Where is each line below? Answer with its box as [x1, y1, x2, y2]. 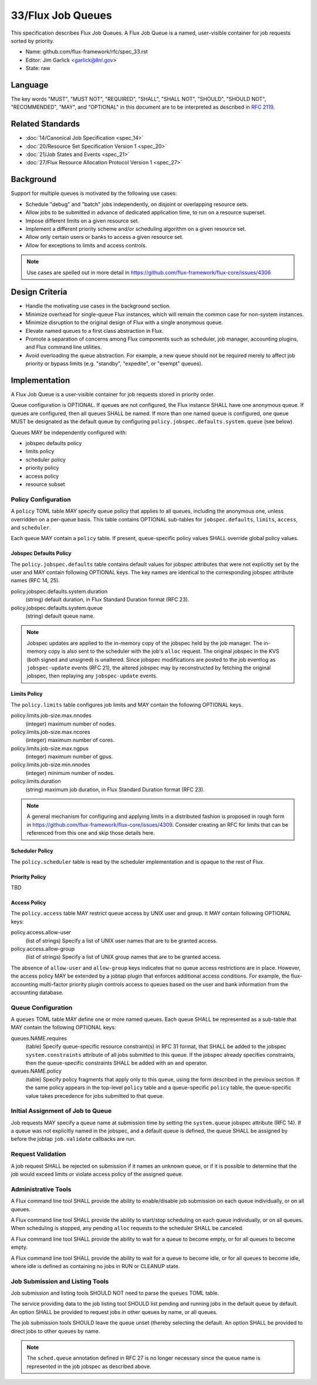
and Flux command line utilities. [25, 343, 102, 351]
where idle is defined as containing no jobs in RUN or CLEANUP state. [11, 1262, 180, 1269]
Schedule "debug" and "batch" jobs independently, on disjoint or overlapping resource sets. [25, 200, 249, 208]
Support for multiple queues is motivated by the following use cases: [11, 190, 177, 197]
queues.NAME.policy [11, 1067, 62, 1074]
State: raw [25, 65, 50, 72]
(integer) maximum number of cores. [25, 737, 114, 744]
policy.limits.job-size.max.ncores [11, 728, 90, 735]
